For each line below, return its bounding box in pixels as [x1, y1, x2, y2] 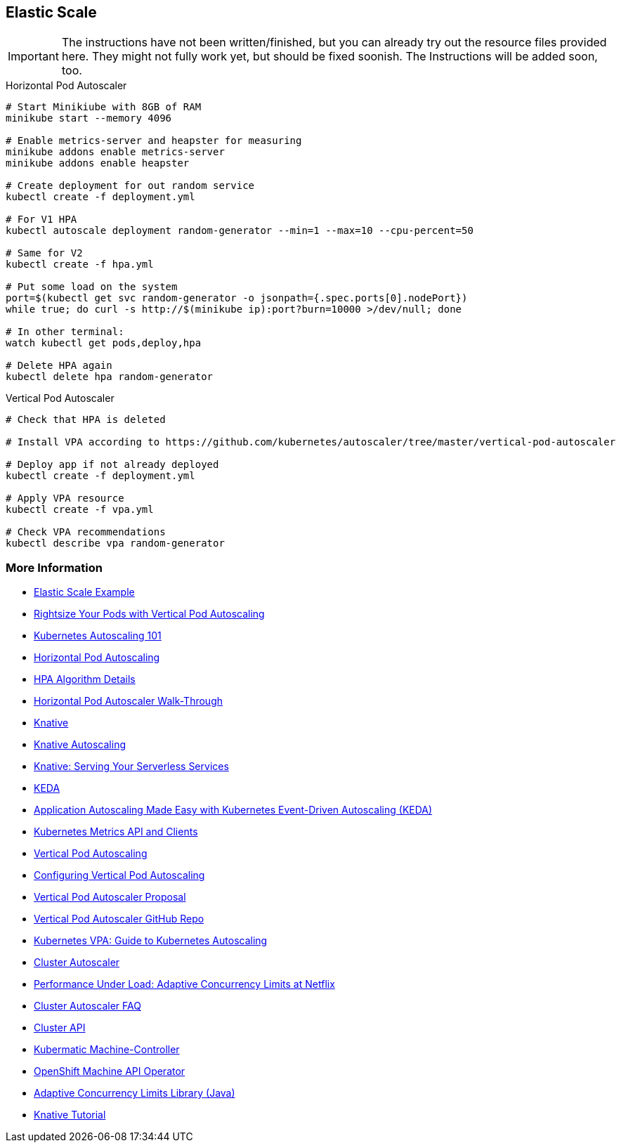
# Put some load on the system [6, 281, 178, 293]
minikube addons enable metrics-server [6, 146, 225, 158]
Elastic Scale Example [34, 586, 135, 599]
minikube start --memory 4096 [6, 112, 172, 124]
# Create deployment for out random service [6, 180, 255, 192]
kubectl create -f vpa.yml [6, 504, 154, 516]
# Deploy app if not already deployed [6, 459, 219, 471]
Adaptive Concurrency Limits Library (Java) [34, 1087, 235, 1100]
